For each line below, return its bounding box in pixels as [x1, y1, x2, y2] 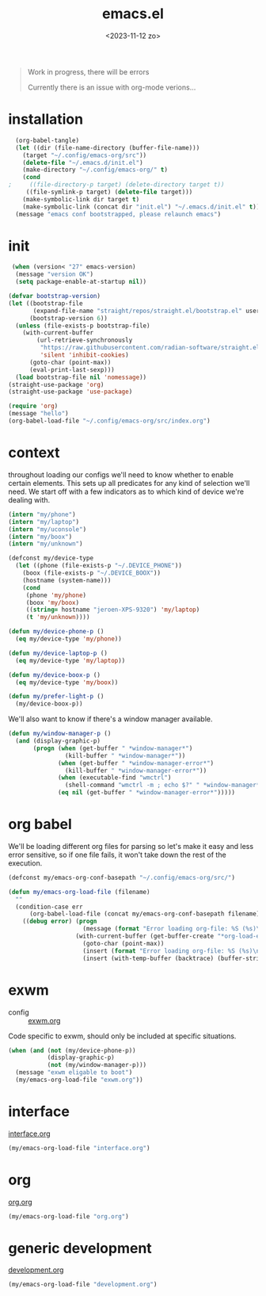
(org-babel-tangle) [15, 136, 80, 144]
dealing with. [8, 495, 51, 504]
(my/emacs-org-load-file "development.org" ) [8, 1281, 158, 1289]
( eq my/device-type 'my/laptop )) [15, 656, 126, 664]
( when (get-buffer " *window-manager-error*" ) [58, 759, 215, 767]
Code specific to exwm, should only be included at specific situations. [8, 1031, 237, 1041]
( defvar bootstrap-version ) [8, 292, 101, 300]
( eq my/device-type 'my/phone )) [15, 635, 123, 643]
